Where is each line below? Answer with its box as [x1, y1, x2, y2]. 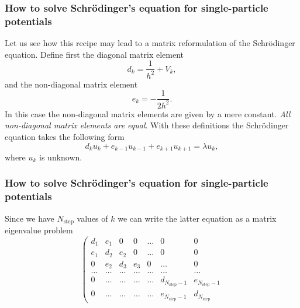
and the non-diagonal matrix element [5, 78, 138, 90]
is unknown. [39, 150, 82, 163]
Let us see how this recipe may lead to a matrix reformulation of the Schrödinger [5, 37, 295, 49]
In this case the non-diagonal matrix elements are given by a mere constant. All [5, 107, 291, 120]
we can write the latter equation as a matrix [118, 212, 277, 224]
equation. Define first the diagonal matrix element [5, 48, 184, 60]
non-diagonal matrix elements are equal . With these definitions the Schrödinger [5, 119, 289, 131]
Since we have [5, 212, 54, 224]
